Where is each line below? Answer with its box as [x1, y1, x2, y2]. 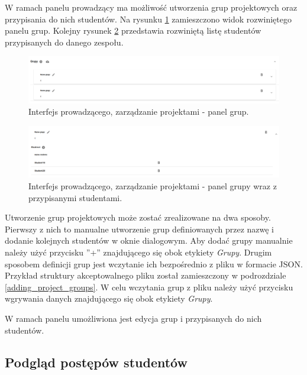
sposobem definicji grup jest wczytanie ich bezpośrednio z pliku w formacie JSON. [5, 257, 303, 270]
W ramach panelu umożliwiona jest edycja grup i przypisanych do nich [5, 312, 262, 324]
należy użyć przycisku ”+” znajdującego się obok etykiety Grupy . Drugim [5, 245, 272, 258]
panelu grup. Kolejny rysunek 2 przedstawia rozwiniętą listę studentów [5, 24, 261, 37]
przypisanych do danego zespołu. [5, 35, 124, 48]
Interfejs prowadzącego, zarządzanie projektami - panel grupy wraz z [28, 180, 277, 192]
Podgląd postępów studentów [5, 353, 188, 371]
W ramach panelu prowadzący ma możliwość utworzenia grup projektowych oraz [5, 1, 298, 13]
